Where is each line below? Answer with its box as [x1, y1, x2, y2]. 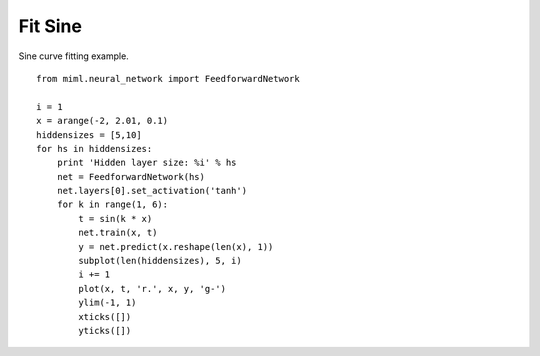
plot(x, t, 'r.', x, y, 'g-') [78, 283, 227, 294]
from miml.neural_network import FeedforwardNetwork [36, 73, 300, 84]
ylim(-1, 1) [78, 297, 137, 309]
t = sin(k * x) [78, 213, 153, 224]
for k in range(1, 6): [56, 199, 169, 210]
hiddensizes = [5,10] [36, 129, 142, 140]
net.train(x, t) [78, 227, 158, 239]
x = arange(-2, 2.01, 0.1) [36, 115, 169, 127]
